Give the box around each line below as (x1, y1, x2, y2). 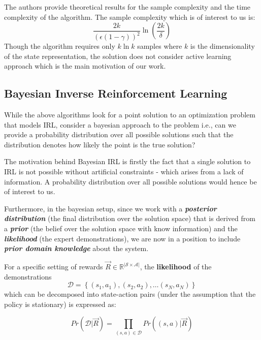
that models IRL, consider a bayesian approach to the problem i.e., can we (4, 119, 236, 130)
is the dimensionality (190, 41, 255, 51)
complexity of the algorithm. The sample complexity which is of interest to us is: (4, 11, 255, 22)
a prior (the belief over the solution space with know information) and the (4, 223, 238, 234)
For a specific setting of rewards (4, 261, 103, 272)
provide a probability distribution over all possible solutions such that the (4, 129, 234, 140)
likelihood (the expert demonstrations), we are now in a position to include (4, 233, 241, 243)
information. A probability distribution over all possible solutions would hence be (4, 176, 257, 187)
